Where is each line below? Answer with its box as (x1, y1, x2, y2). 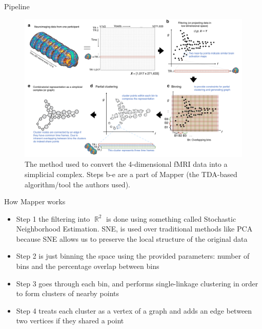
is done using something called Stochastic (106, 213, 236, 224)
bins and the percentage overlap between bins (16, 261, 159, 272)
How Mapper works (4, 196, 66, 207)
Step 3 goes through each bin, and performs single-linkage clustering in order (16, 278, 258, 288)
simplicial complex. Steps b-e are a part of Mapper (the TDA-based (25, 168, 237, 179)
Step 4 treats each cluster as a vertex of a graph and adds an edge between (16, 305, 252, 316)
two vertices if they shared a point (16, 315, 124, 326)
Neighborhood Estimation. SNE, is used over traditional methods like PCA (16, 223, 253, 234)
